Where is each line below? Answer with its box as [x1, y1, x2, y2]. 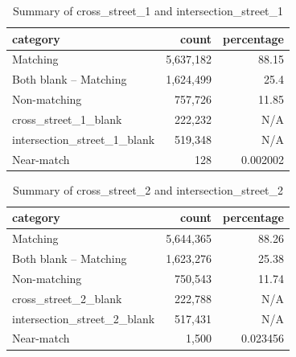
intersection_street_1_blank [12, 130, 155, 147]
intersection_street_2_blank [12, 310, 155, 326]
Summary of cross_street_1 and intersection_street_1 [12, 2, 284, 18]
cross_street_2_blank [12, 289, 122, 306]
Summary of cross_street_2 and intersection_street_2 [12, 181, 284, 198]
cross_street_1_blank [12, 110, 122, 127]
